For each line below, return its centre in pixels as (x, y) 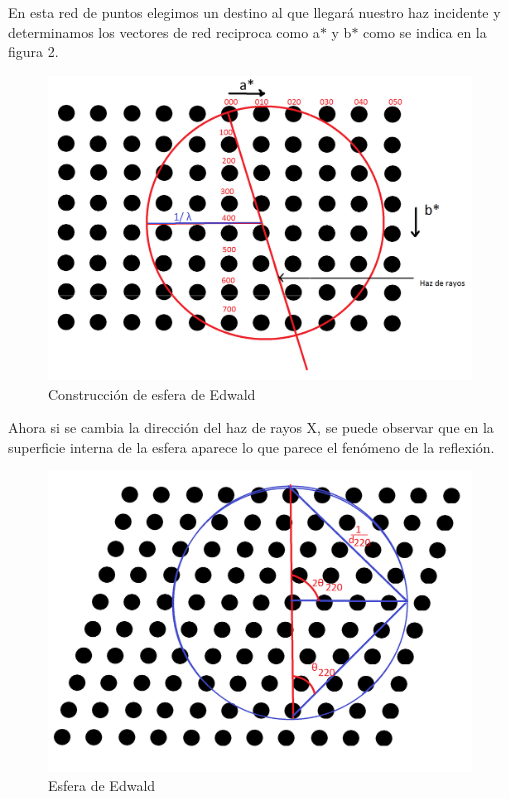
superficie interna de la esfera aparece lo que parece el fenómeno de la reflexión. (251, 446)
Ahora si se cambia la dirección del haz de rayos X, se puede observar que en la (251, 427)
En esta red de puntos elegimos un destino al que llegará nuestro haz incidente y (254, 12)
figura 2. (33, 51)
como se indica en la (425, 31)
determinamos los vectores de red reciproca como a (164, 31)
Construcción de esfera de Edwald (152, 393)
